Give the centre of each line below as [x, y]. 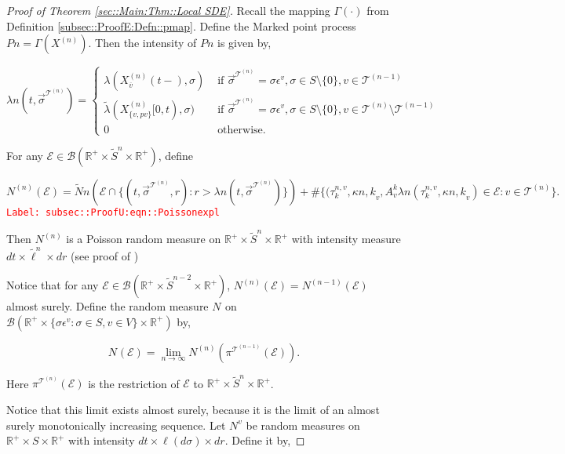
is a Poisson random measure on [144, 239]
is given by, [244, 43]
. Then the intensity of [142, 43]
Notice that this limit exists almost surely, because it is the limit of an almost [193, 410]
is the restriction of [134, 383]
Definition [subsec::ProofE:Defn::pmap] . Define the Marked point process [181, 25]
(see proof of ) [105, 255]
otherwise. [242, 130]
